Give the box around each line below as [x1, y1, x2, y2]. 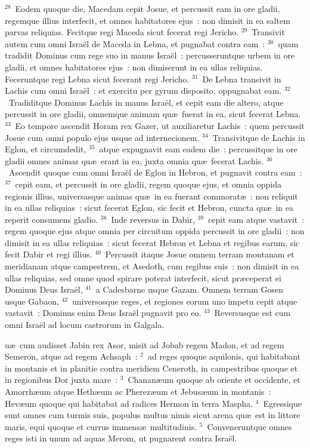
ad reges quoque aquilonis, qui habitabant [147, 350, 301, 363]
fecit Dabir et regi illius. [5, 248, 92, 260]
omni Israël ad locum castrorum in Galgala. [5, 318, 165, 331]
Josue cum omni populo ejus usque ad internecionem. [5, 131, 200, 143]
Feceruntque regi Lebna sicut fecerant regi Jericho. [5, 72, 190, 85]
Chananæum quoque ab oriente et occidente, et [128, 373, 300, 386]
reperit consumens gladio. [5, 213, 98, 225]
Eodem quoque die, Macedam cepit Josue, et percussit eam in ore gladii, [15, 2, 280, 14]
